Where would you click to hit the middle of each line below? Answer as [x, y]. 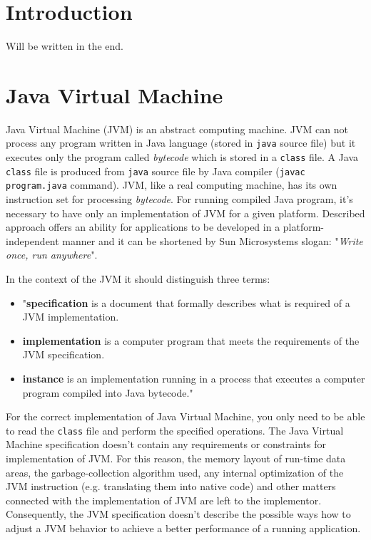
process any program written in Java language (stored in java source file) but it [181, 143]
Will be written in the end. [65, 46]
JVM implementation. [71, 317]
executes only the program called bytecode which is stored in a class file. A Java [182, 157]
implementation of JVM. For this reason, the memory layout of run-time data [176, 458]
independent [32, 240]
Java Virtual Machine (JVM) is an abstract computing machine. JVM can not [177, 129]
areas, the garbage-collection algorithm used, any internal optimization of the [175, 472]
